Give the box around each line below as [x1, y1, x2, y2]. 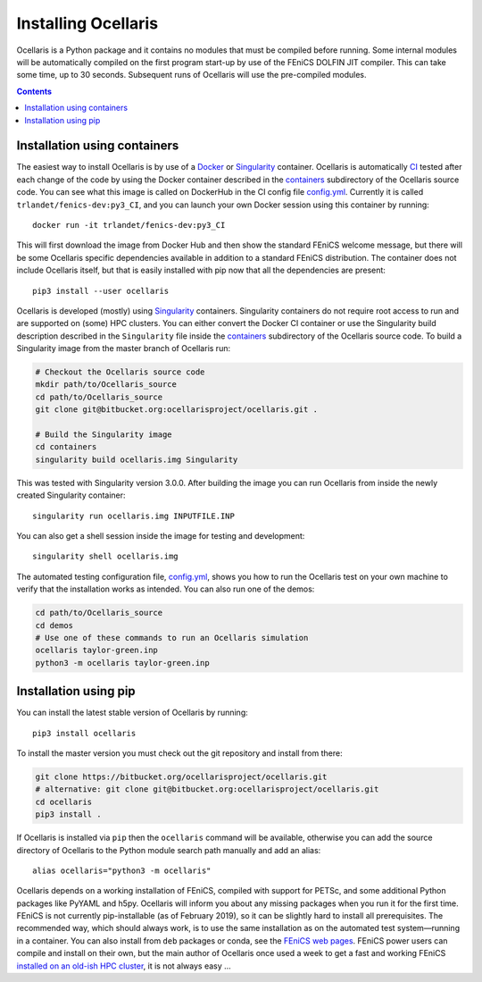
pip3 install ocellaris [32, 728, 137, 738]
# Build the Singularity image [35, 430, 173, 440]
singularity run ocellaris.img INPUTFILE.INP [32, 510, 236, 521]
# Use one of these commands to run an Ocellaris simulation [35, 633, 309, 642]
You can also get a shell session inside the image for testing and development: [16, 530, 305, 541]
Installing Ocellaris [16, 13, 159, 33]
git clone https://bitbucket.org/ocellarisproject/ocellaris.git [35, 771, 328, 782]
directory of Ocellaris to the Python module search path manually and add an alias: [16, 844, 321, 855]
